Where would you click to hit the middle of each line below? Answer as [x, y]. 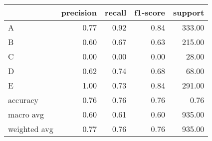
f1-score [150, 12]
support [189, 12]
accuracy [23, 100]
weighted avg [31, 129]
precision [79, 12]
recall [115, 12]
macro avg [26, 114]
